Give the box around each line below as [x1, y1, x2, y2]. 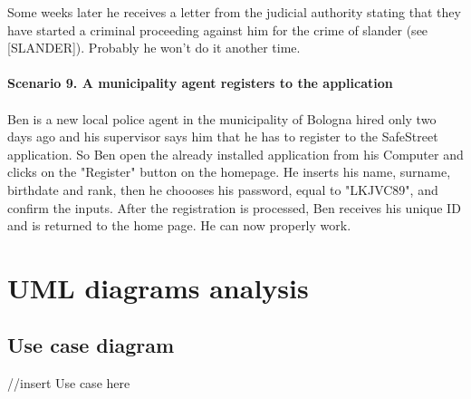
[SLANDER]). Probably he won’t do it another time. [7, 38, 301, 57]
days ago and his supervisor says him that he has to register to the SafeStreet [7, 127, 438, 146]
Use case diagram [7, 331, 175, 359]
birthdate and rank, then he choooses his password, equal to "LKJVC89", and [7, 180, 438, 199]
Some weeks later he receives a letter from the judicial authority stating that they [7, 3, 461, 21]
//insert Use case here [7, 374, 130, 393]
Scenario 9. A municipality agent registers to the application [7, 73, 393, 92]
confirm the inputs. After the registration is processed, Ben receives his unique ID [7, 198, 461, 217]
